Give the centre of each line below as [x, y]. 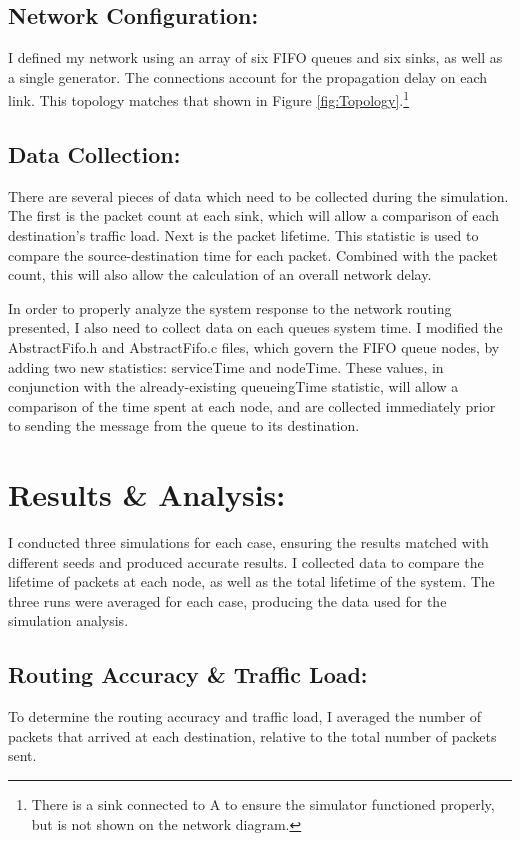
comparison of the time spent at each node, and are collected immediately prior [252, 405]
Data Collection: [94, 154]
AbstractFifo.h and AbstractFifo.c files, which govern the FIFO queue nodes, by [254, 347]
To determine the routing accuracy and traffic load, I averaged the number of [245, 716]
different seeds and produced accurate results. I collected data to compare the [246, 561]
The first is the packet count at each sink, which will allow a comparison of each [254, 215]
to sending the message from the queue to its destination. [184, 425]
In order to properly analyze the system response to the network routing [230, 307]
